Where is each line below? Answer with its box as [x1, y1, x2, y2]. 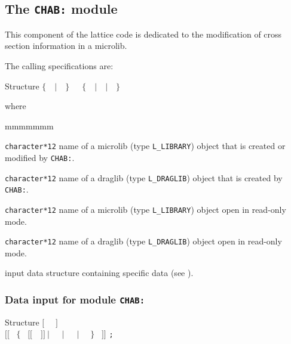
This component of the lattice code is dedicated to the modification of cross [5, 27, 282, 40]
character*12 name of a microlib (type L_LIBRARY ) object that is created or [5, 140, 286, 152]
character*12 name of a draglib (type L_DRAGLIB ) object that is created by [5, 171, 283, 184]
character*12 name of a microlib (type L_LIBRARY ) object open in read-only [5, 203, 286, 215]
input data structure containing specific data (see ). [5, 266, 194, 279]
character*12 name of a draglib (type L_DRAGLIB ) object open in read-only [5, 235, 282, 247]
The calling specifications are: [5, 59, 114, 72]
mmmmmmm [5, 119, 54, 132]
